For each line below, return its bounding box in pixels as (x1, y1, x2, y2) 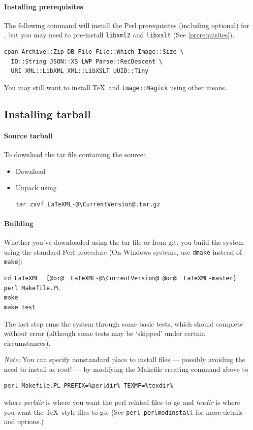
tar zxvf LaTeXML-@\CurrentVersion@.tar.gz (15, 200, 160, 208)
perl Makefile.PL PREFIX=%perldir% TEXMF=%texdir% (4, 382, 173, 390)
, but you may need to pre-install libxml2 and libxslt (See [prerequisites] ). (4, 30, 235, 40)
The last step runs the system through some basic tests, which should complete (4, 318, 243, 329)
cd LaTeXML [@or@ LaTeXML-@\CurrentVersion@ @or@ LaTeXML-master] (4, 275, 237, 282)
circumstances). (4, 337, 51, 348)
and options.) (4, 416, 44, 427)
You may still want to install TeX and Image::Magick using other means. (4, 82, 227, 92)
